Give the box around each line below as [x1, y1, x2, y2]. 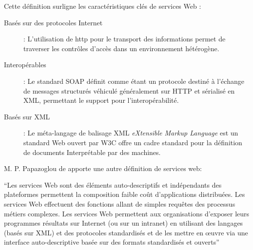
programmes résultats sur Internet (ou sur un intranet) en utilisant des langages [4, 218, 243, 228]
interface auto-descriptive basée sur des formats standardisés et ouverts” [4, 237, 219, 247]
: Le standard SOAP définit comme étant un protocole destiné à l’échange [23, 76, 244, 86]
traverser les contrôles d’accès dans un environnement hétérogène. [23, 43, 219, 53]
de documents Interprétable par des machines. [23, 147, 161, 157]
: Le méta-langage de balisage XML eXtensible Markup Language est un [23, 128, 238, 138]
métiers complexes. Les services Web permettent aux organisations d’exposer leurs [4, 208, 250, 218]
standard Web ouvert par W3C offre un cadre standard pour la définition [23, 137, 242, 147]
